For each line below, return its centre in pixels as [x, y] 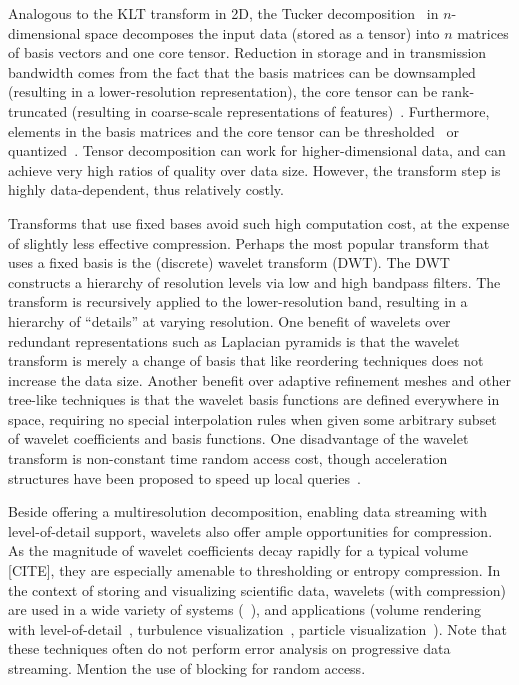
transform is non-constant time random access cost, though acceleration [228, 458]
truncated [38, 110]
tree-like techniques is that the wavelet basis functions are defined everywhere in [254, 399]
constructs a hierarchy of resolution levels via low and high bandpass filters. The [254, 281]
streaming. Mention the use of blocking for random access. [187, 668]
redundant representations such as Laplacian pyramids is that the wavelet [234, 340]
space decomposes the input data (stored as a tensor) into [262, 32]
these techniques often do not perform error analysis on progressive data [229, 648]
